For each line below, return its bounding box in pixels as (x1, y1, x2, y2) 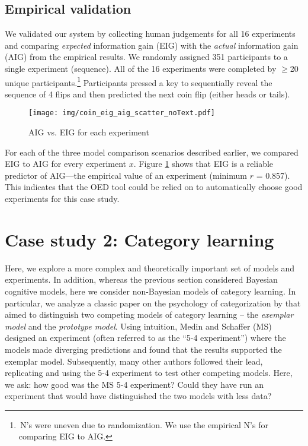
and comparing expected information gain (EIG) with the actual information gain (5, 39, 299, 51)
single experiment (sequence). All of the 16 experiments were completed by (5, 62, 277, 74)
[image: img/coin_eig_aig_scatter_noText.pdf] (28, 109, 215, 118)
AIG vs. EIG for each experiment (28, 126, 149, 138)
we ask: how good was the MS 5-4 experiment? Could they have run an (5, 378, 264, 390)
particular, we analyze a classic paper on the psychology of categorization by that (5, 296, 301, 309)
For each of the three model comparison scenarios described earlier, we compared (5, 145, 299, 158)
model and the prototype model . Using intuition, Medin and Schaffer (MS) (5, 320, 272, 332)
